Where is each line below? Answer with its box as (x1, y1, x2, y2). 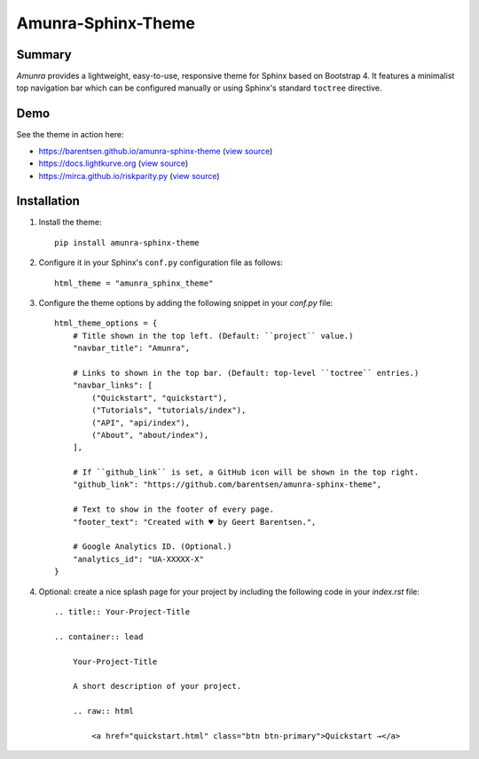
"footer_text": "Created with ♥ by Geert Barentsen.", (72, 517, 317, 527)
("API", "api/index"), (91, 418, 191, 427)
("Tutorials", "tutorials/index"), (91, 405, 247, 416)
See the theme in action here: (16, 129, 124, 140)
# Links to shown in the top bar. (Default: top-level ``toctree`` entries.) (72, 368, 420, 378)
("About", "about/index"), (91, 430, 209, 440)
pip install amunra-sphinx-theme (54, 238, 200, 247)
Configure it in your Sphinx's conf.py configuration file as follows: (38, 257, 284, 268)
